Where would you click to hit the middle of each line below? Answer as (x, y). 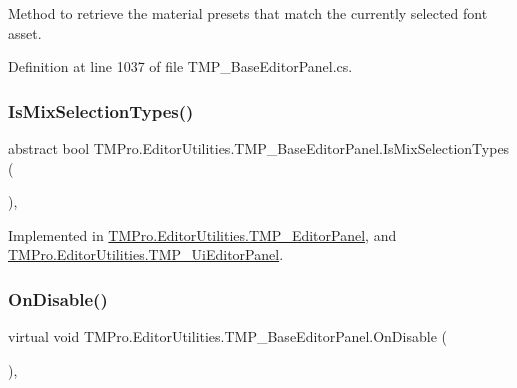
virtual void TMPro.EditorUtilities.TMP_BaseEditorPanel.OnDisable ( (227, 336)
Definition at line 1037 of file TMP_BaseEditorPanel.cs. (180, 66)
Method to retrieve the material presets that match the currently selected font (248, 13)
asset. (25, 32)
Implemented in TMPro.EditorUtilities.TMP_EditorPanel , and (202, 234)
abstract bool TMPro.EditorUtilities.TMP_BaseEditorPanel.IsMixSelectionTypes (259, 148)
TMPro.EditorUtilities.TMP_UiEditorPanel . (146, 254)
